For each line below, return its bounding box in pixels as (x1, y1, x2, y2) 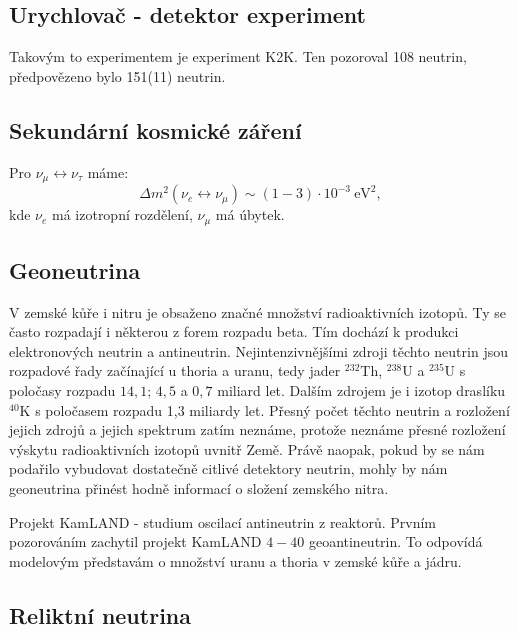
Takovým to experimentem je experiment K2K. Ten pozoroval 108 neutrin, (9, 46, 467, 67)
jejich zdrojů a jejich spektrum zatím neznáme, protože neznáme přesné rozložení (9, 419, 506, 440)
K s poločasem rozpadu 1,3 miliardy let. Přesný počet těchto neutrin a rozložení (19, 399, 510, 420)
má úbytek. (215, 204, 285, 225)
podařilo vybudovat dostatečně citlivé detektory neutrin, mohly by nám (9, 458, 448, 479)
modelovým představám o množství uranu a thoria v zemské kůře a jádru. (9, 550, 462, 571)
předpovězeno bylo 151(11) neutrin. (9, 65, 226, 86)
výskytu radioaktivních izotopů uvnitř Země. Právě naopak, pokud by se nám (9, 438, 485, 459)
